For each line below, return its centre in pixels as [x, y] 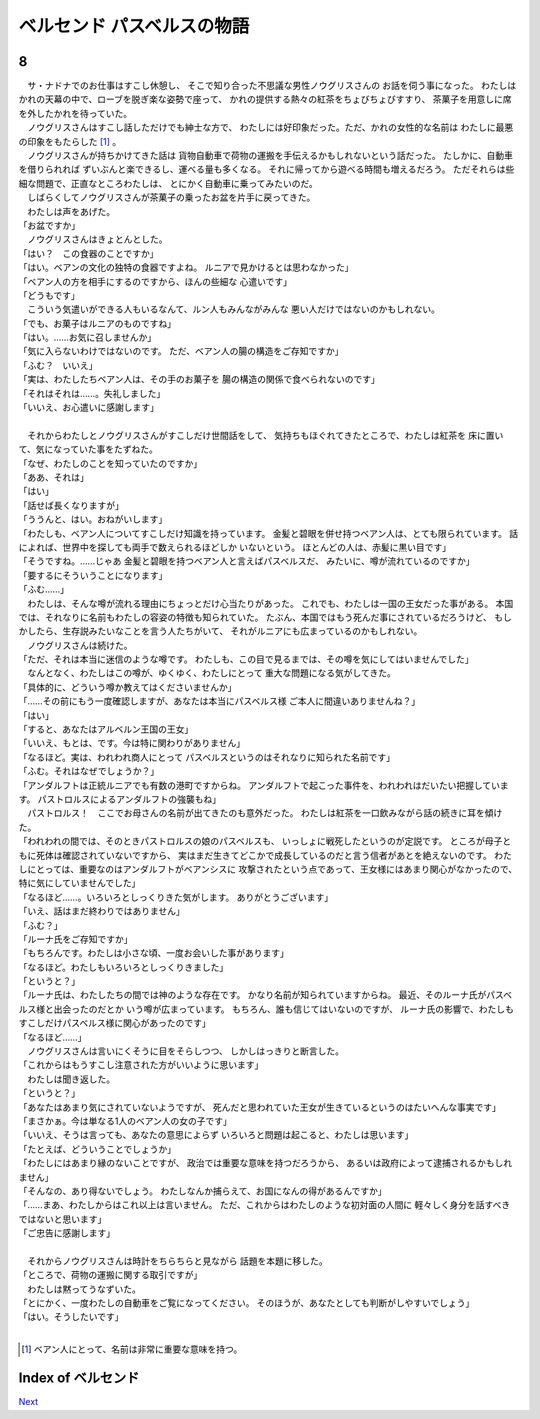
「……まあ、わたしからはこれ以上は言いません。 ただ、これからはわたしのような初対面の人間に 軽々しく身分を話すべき [264, 1205]
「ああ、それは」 [53, 477]
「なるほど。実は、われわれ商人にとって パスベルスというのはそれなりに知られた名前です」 [206, 757]
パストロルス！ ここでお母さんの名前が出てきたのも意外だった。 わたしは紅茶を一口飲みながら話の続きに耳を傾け [264, 813]
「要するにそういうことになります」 [93, 575]
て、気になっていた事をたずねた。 [88, 449]
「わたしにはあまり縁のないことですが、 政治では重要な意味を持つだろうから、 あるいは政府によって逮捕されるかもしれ [265, 1163]
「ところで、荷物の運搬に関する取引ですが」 [110, 1275]
